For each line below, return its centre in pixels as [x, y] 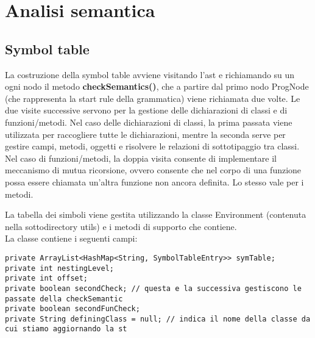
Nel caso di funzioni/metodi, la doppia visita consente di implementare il [141, 158]
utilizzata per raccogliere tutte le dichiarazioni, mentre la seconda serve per [145, 134]
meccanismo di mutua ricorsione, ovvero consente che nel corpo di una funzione [153, 170]
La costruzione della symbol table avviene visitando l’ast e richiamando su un [150, 74]
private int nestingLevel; [59, 268]
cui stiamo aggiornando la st [66, 329]
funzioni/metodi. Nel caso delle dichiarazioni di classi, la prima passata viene [149, 122]
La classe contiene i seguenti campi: [71, 238]
